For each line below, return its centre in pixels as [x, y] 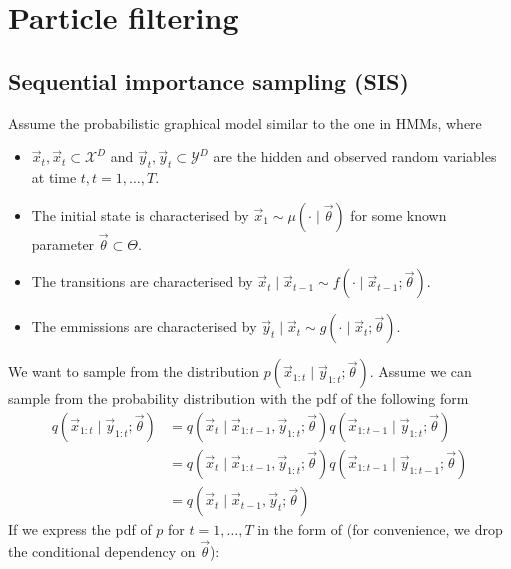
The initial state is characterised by [140, 214]
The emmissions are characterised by [144, 326]
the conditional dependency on [102, 550]
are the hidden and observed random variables [355, 156]
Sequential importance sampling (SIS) [208, 80]
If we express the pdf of [80, 529]
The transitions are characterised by [142, 281]
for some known [398, 214]
